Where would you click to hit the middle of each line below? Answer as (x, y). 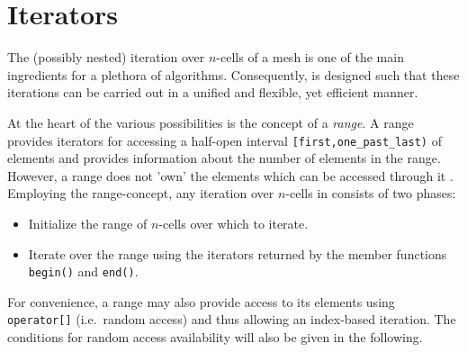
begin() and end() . (83, 271)
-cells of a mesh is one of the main (310, 57)
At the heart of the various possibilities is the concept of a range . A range (211, 122)
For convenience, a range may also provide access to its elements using (201, 301)
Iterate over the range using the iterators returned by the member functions (238, 253)
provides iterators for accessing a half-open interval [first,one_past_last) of (225, 140)
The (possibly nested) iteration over (106, 57)
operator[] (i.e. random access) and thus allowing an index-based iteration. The (232, 319)
